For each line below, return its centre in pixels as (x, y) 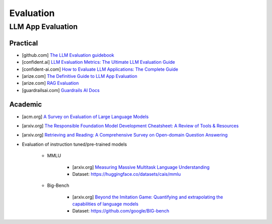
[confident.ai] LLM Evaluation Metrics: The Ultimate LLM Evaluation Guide (98, 62)
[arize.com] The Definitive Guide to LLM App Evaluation (80, 76)
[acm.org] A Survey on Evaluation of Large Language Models (85, 117)
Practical (24, 43)
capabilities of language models (105, 204)
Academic (26, 105)
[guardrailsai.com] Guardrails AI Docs (61, 90)
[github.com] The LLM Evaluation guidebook (68, 55)
